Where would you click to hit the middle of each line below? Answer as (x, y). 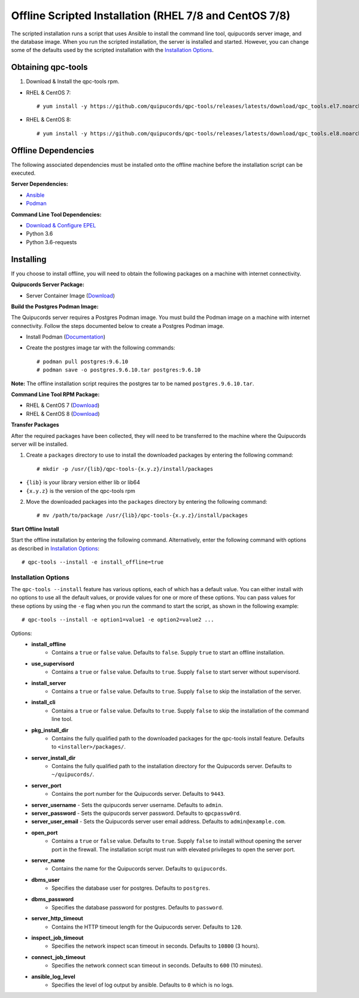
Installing (29, 259)
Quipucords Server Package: (48, 285)
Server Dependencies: (40, 184)
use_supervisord (53, 664)
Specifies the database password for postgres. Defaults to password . (138, 907)
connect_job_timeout (59, 957)
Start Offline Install (35, 529)
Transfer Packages (35, 425)
